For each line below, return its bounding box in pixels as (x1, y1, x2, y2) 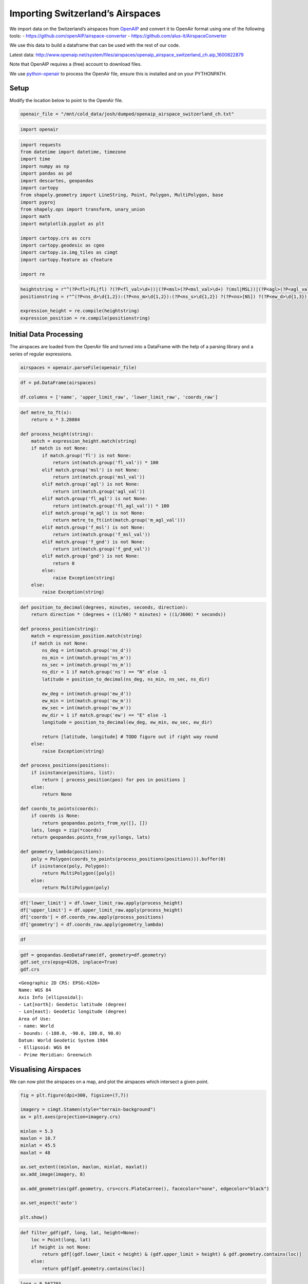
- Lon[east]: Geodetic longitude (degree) (18, 1009, 127, 1014)
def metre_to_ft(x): (20, 409, 72, 416)
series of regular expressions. (9, 351, 73, 357)
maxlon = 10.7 (20, 1135, 56, 1141)
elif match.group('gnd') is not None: (42, 553, 140, 559)
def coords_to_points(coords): (20, 805, 100, 811)
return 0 (52, 560, 75, 566)
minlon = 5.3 (20, 1128, 53, 1134)
